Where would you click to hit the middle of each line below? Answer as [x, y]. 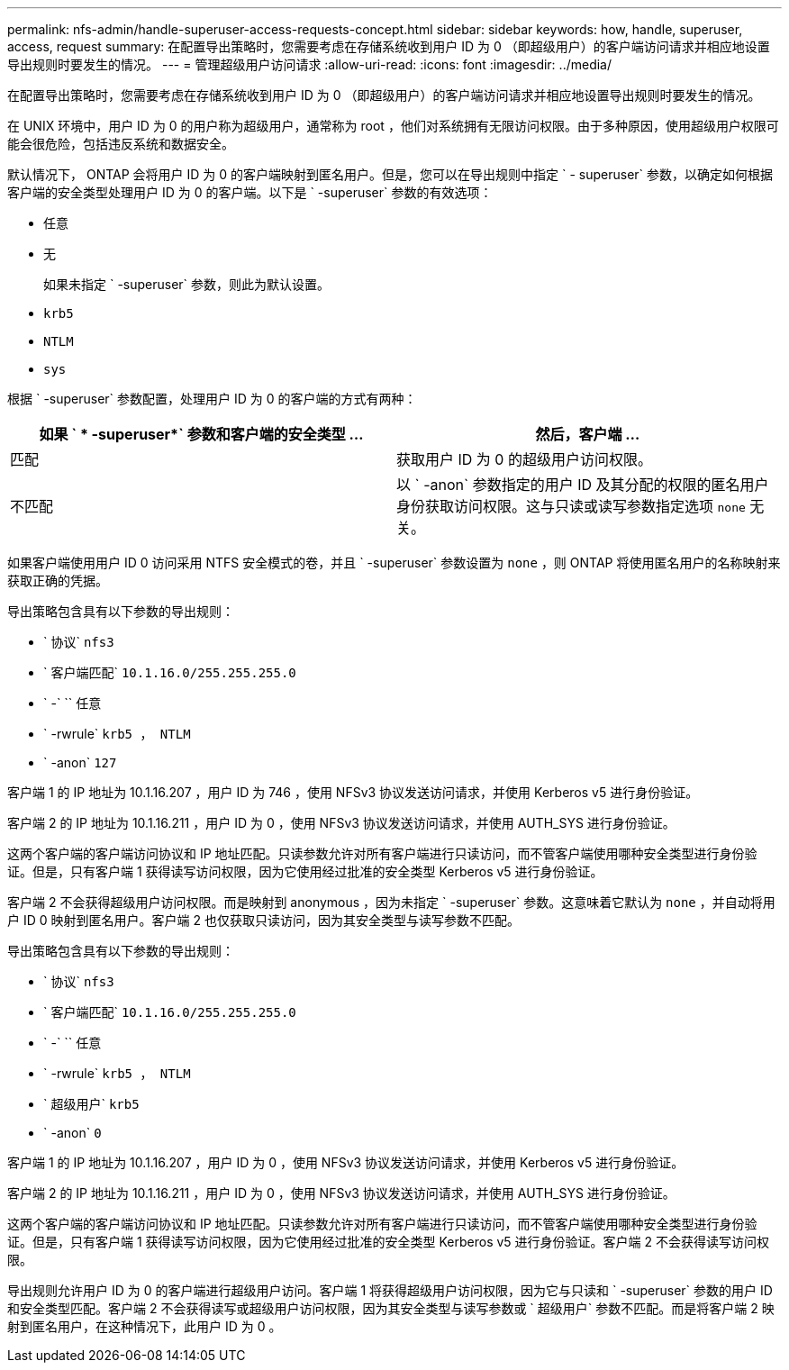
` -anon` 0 [73, 1133]
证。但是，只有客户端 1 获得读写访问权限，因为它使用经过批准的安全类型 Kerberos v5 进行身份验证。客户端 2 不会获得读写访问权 [389, 1242]
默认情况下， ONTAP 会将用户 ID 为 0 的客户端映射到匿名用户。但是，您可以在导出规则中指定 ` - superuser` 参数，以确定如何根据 [390, 174]
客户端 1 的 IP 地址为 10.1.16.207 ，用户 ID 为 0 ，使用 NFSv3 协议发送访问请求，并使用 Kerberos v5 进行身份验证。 [346, 1162]
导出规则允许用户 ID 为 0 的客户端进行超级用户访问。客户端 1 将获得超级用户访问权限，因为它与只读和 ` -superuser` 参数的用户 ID [390, 1290]
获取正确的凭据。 [58, 581]
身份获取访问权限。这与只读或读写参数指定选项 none [571, 506]
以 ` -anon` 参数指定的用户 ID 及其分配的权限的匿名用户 [583, 485]
